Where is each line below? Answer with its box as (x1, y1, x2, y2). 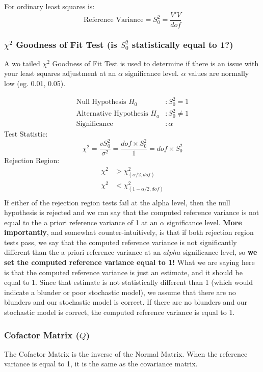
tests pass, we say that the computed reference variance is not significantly (4, 236, 237, 247)
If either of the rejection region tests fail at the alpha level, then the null (4, 197, 230, 207)
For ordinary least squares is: (4, 1, 95, 11)
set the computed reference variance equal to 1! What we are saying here (4, 257, 255, 268)
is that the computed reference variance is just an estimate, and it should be (4, 267, 243, 277)
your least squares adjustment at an (4, 68, 116, 78)
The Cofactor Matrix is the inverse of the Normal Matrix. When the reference (4, 348, 248, 359)
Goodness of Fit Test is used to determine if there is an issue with (52, 58, 259, 68)
